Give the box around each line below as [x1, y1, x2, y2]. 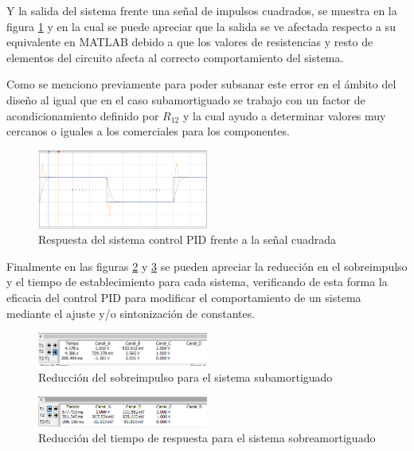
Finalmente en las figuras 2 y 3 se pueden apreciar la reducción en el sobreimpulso [6, 257, 408, 274]
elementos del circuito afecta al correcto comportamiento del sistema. [6, 49, 344, 65]
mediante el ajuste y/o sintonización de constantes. [6, 304, 256, 321]
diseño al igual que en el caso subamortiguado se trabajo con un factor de [6, 91, 365, 108]
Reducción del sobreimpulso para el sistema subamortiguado [38, 368, 333, 385]
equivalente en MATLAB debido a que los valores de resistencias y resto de [6, 33, 373, 50]
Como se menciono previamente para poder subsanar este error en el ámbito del [6, 76, 396, 92]
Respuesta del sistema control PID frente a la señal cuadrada [38, 231, 336, 248]
